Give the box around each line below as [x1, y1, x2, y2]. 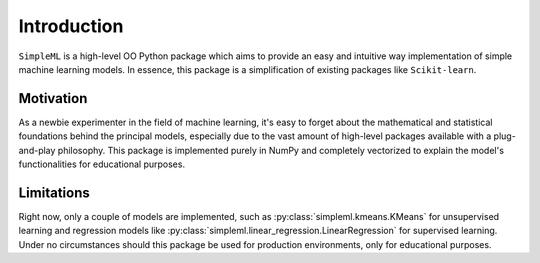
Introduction [18, 15, 124, 37]
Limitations [18, 184, 90, 201]
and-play [18, 144, 56, 156]
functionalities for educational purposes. [18, 158, 185, 170]
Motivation [18, 90, 88, 107]
